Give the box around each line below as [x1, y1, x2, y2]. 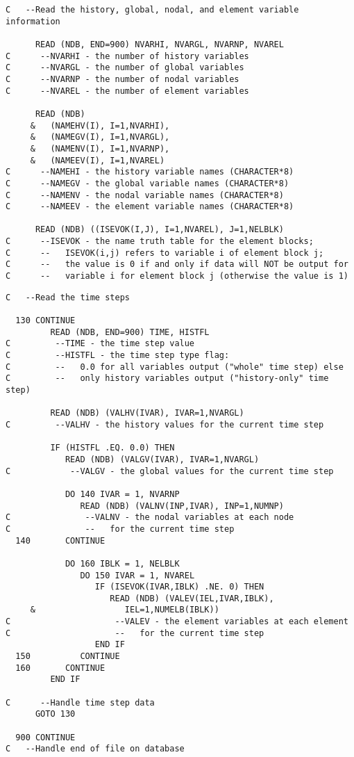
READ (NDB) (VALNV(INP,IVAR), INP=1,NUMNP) [80, 500, 284, 511]
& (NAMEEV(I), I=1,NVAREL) [30, 155, 165, 165]
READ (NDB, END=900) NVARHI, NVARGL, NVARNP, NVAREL [35, 39, 284, 49]
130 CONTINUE [15, 316, 76, 326]
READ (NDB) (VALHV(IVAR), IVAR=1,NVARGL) [50, 408, 244, 418]
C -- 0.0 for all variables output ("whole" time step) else [6, 361, 344, 372]
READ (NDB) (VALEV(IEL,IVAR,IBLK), [110, 593, 274, 603]
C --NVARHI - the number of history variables [6, 51, 249, 61]
